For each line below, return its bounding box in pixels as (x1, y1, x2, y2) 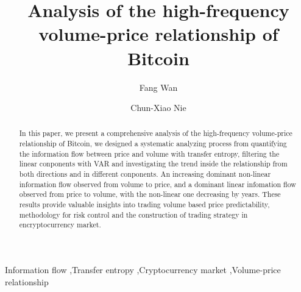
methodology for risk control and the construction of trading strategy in (19, 209, 248, 219)
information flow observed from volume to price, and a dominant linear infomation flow (19, 179, 296, 189)
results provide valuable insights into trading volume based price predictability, (19, 199, 270, 210)
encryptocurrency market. (19, 219, 101, 230)
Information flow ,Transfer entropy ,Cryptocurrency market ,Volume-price (5, 263, 281, 276)
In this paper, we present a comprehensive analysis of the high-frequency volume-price (19, 128, 292, 138)
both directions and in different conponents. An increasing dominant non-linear (19, 169, 271, 179)
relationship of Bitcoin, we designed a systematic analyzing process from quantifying (19, 138, 287, 149)
